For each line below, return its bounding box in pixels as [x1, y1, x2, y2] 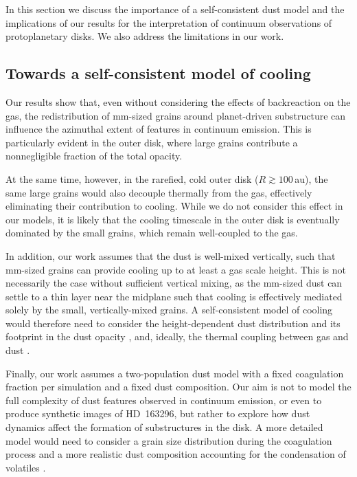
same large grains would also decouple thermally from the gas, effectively [5, 185, 312, 199]
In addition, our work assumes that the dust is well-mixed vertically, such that [5, 248, 336, 263]
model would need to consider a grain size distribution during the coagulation [5, 433, 332, 447]
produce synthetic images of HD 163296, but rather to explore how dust [5, 406, 310, 421]
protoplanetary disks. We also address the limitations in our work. [5, 29, 284, 43]
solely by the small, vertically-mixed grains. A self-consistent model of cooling [5, 302, 333, 317]
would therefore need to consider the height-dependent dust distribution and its [5, 315, 341, 330]
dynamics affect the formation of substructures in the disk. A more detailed [5, 420, 323, 434]
